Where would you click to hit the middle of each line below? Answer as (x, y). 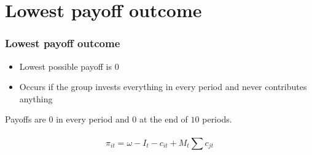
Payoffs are (25, 119)
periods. (217, 119)
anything (36, 98)
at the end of (163, 119)
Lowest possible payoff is (65, 66)
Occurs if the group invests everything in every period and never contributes (163, 87)
